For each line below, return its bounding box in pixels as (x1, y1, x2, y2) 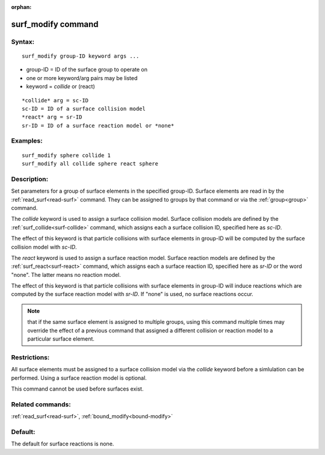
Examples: (11, 137, 43, 145)
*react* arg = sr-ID (22, 114, 82, 120)
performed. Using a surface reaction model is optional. (11, 374, 147, 382)
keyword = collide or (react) (26, 83, 96, 90)
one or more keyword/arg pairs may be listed (26, 74, 138, 81)
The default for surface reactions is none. (11, 440, 114, 448)
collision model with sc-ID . (11, 243, 78, 250)
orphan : (11, 4, 32, 10)
